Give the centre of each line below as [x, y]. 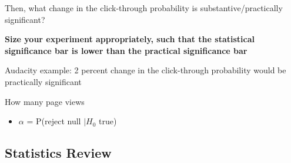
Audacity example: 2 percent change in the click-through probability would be [145, 70]
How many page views [45, 101]
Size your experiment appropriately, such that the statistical [130, 39]
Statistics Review [58, 153]
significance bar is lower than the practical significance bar [126, 50]
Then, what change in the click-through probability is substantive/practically [144, 8]
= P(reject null [54, 121]
